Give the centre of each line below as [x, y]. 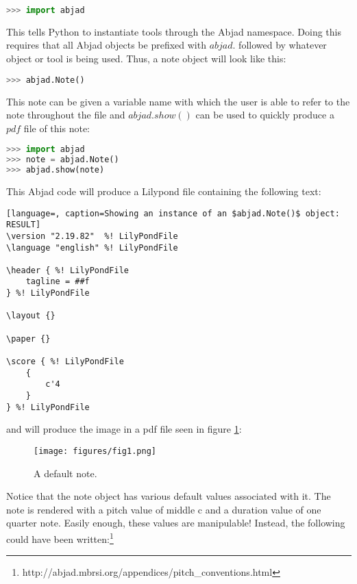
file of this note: [57, 128]
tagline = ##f [58, 282]
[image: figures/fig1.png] [95, 451]
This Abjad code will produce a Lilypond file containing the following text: [164, 191]
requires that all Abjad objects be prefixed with [106, 45]
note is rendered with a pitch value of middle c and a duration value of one [164, 509]
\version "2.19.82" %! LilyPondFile [92, 236]
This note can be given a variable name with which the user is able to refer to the [178, 101]
